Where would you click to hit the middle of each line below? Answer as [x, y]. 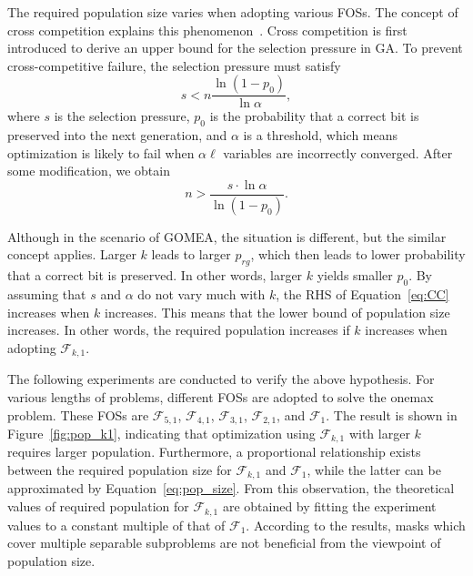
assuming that [47, 294]
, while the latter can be [374, 470]
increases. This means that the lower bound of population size [277, 312]
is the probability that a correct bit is [314, 116]
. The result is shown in [392, 414]
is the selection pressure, [122, 116]
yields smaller [355, 275]
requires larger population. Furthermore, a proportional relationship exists [214, 452]
